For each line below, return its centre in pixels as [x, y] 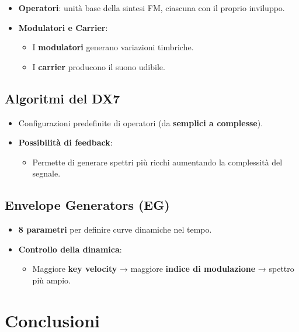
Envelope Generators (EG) [87, 205]
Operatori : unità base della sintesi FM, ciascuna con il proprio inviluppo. [152, 8]
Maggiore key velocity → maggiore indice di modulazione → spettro [163, 269]
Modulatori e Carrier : [63, 27]
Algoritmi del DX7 [62, 98]
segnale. [46, 173]
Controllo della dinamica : [70, 249]
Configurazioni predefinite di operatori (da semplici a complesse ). [141, 122]
